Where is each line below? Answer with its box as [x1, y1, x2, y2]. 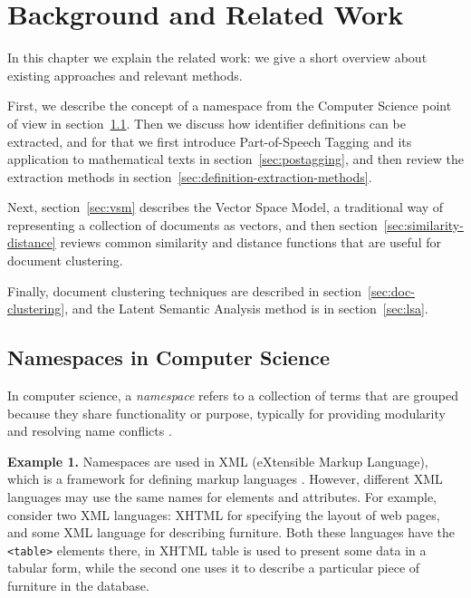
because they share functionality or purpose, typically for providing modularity [7, 403, 446, 422]
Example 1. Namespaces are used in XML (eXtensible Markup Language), [7, 451, 428, 470]
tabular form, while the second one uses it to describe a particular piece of [7, 558, 420, 577]
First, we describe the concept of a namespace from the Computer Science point [7, 96, 452, 115]
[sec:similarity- [383, 215, 464, 234]
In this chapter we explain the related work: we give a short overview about [7, 48, 428, 67]
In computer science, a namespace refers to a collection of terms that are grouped [7, 386, 459, 405]
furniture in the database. [7, 576, 149, 595]
